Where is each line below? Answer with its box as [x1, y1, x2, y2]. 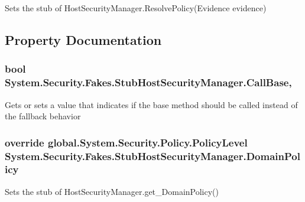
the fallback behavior [5, 110, 81, 122]
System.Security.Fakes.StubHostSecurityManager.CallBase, [5, 75, 292, 90]
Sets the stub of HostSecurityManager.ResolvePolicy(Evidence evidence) [5, 2, 267, 14]
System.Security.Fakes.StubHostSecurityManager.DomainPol [5, 148, 300, 163]
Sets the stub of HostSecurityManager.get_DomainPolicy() [5, 185, 219, 197]
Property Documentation [5, 30, 162, 48]
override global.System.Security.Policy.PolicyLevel [5, 135, 248, 149]
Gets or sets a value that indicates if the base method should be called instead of [5, 98, 298, 110]
